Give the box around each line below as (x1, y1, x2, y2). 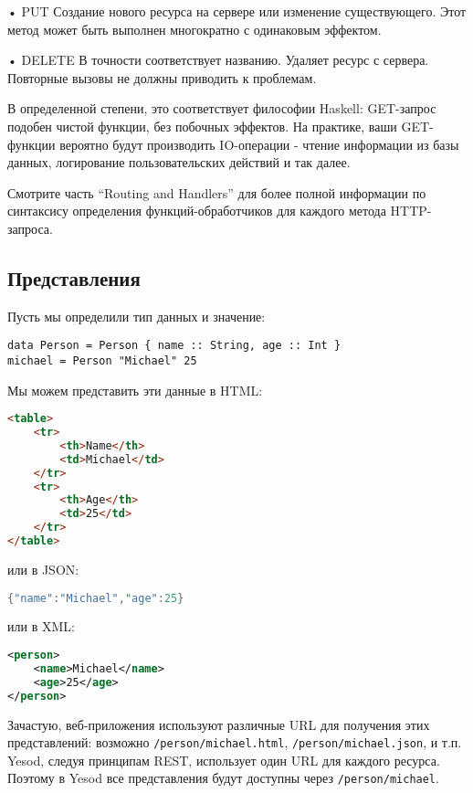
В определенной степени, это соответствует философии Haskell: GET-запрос (7, 99, 436, 118)
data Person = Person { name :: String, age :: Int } (7, 339, 342, 353)
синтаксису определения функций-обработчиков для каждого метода (7, 201, 386, 220)
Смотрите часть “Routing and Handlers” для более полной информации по (7, 183, 426, 202)
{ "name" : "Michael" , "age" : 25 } (7, 591, 184, 605)
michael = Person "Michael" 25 (7, 354, 197, 367)
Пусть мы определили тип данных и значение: (7, 306, 266, 325)
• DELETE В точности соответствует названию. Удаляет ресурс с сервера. (7, 50, 429, 69)
